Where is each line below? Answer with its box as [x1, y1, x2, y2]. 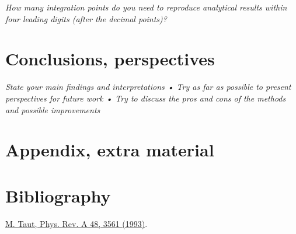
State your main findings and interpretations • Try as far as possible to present [5, 81, 291, 93]
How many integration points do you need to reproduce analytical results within [5, 1, 287, 13]
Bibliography [5, 183, 111, 207]
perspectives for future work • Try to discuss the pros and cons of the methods [5, 92, 286, 104]
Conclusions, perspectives [5, 47, 215, 71]
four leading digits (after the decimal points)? [5, 12, 167, 25]
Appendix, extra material [5, 138, 214, 162]
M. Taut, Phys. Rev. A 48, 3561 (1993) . [5, 217, 148, 229]
